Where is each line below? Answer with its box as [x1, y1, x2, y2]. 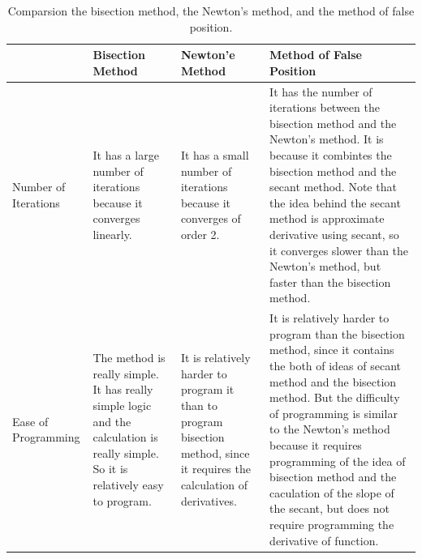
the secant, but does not [269, 500, 390, 517]
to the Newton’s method [269, 420, 390, 437]
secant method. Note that [269, 178, 397, 195]
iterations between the [269, 99, 380, 116]
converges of [180, 210, 241, 227]
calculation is [93, 429, 158, 446]
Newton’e [180, 46, 235, 63]
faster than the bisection [269, 273, 391, 290]
